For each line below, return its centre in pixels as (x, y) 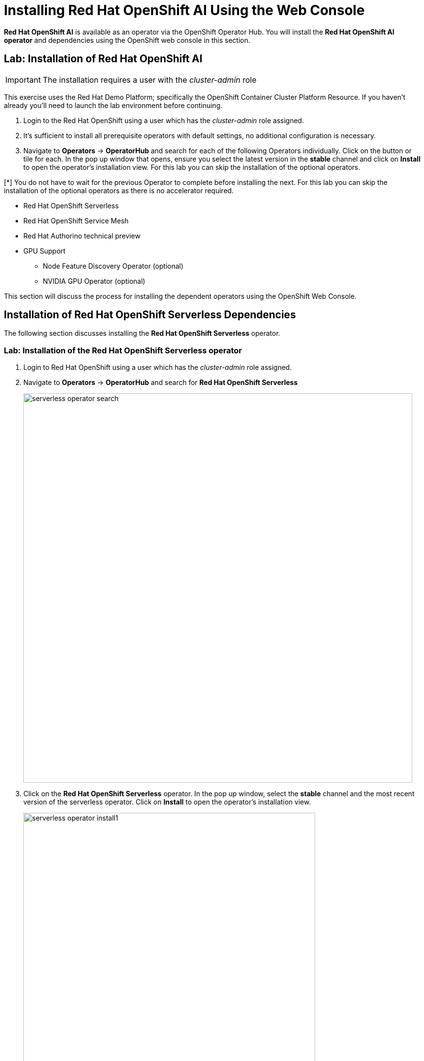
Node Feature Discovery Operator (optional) (113, 266)
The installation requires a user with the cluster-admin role (150, 80)
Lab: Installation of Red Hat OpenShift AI (103, 59)
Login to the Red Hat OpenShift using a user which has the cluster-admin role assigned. (164, 120)
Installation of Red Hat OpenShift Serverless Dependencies (150, 315)
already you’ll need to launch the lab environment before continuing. (113, 105)
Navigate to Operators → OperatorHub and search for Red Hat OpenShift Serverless (161, 383)
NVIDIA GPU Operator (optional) (94, 281)
